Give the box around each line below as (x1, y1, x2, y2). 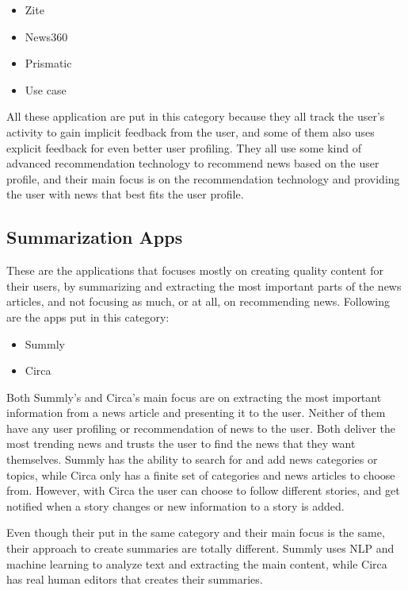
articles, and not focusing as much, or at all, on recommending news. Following (6, 293, 391, 310)
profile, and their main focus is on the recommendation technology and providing (6, 170, 400, 187)
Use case (25, 81, 67, 98)
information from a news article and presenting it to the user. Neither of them (6, 404, 386, 421)
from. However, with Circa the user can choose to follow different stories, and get (6, 482, 400, 499)
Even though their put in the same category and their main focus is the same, (6, 524, 385, 541)
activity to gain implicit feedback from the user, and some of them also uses (6, 123, 375, 140)
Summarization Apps (6, 225, 183, 249)
